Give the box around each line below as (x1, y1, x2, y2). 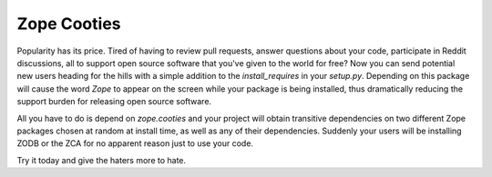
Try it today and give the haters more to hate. (16, 154, 187, 165)
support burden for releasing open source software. (16, 96, 212, 107)
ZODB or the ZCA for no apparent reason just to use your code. (16, 138, 254, 149)
